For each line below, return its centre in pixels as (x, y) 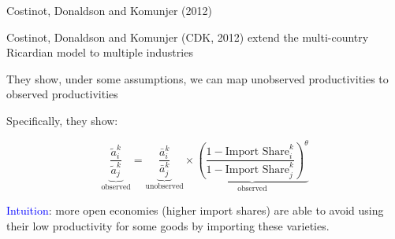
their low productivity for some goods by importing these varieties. (168, 225)
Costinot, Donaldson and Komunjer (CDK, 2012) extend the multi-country (188, 37)
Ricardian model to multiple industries (100, 52)
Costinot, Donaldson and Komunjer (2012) (109, 10)
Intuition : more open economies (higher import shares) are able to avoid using (195, 210)
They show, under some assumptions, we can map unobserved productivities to (197, 78)
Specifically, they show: (62, 120)
